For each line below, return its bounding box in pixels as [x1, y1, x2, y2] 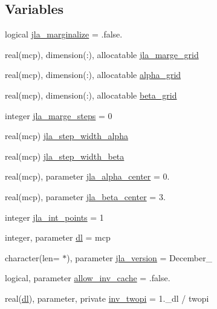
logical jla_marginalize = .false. [5, 28, 123, 41]
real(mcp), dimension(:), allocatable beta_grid [5, 88, 177, 101]
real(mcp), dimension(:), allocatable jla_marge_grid [5, 48, 199, 60]
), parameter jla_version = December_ [66, 251, 213, 264]
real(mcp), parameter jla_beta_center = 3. [5, 190, 166, 203]
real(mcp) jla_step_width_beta [5, 149, 125, 162]
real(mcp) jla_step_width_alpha [5, 129, 128, 142]
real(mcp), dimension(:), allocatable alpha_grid [5, 68, 181, 81]
